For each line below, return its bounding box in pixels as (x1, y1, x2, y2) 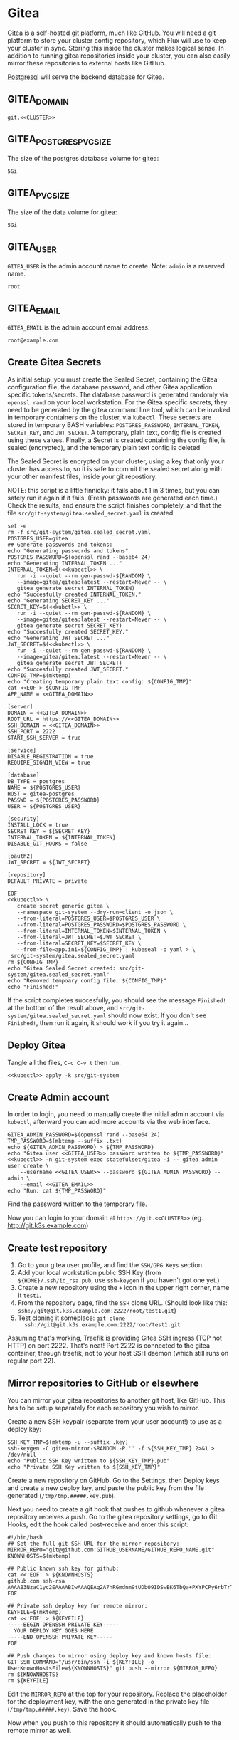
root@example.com (7, 337, 59, 344)
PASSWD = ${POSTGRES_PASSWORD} (7, 796, 100, 804)
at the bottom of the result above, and (7, 1003, 119, 1012)
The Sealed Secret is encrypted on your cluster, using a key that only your (7, 457, 225, 466)
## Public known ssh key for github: (7, 1565, 119, 1572)
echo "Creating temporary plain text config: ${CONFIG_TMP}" (7, 678, 193, 685)
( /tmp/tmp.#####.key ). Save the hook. (7, 1705, 117, 1713)
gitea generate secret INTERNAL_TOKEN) (16, 585, 135, 592)
